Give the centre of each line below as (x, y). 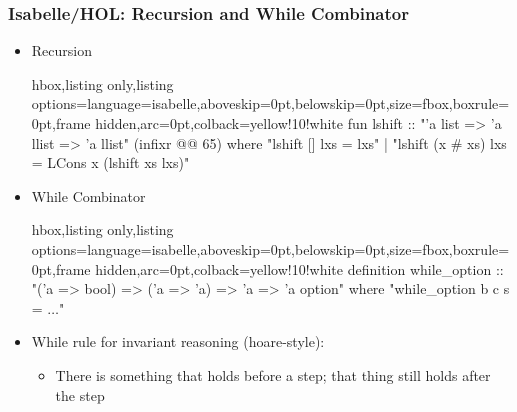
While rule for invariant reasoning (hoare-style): (178, 341)
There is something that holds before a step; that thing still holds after (273, 374)
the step (80, 394)
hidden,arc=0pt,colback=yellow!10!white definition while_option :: (299, 268)
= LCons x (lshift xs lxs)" (110, 162)
